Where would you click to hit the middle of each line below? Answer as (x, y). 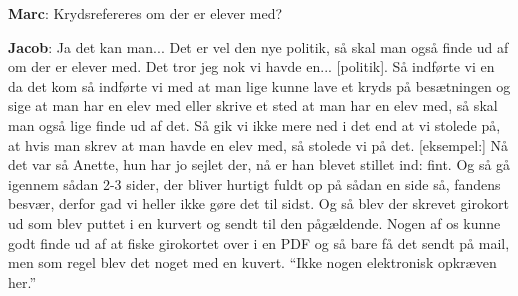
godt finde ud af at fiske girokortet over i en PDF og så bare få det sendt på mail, (259, 242)
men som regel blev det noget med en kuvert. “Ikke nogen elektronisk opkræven (252, 262)
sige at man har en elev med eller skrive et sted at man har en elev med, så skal (253, 105)
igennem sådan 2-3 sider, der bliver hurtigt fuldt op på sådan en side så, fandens (254, 183)
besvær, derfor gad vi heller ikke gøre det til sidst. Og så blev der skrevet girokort (258, 203)
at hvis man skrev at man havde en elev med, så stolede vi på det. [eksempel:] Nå (258, 144)
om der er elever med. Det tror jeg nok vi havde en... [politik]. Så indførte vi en (251, 66)
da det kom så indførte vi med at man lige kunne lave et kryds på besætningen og (259, 85)
